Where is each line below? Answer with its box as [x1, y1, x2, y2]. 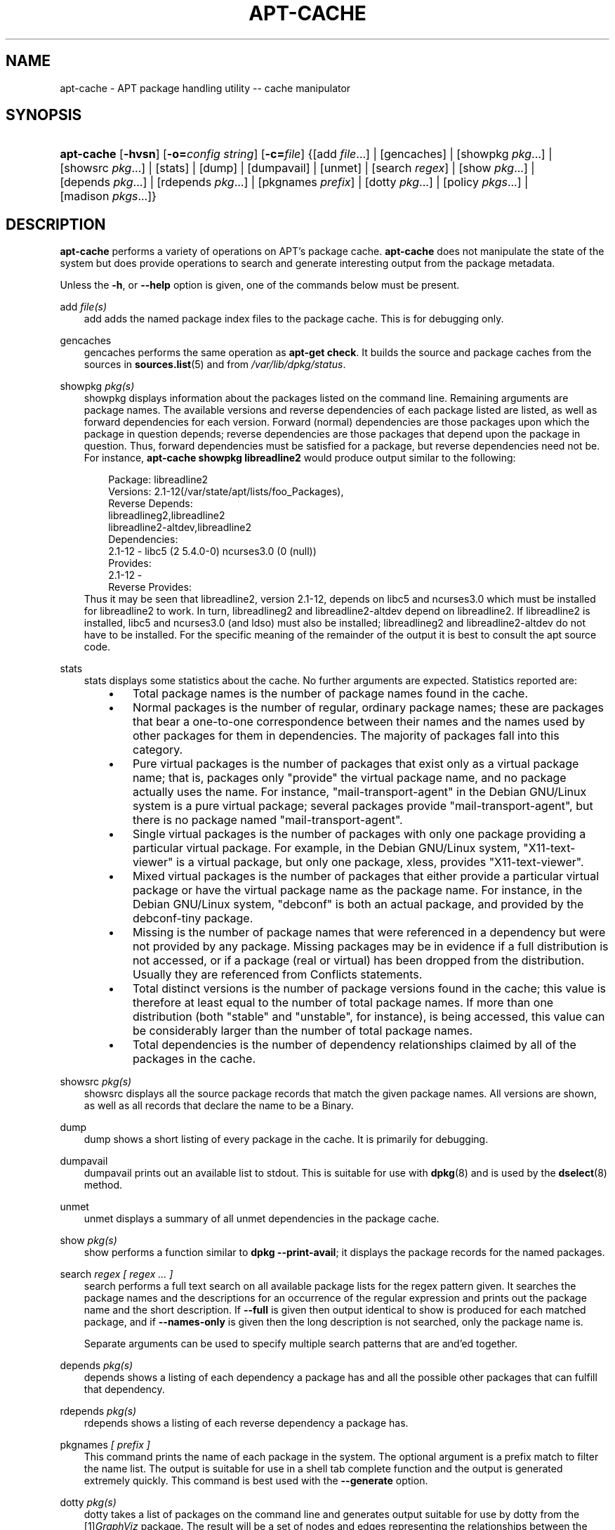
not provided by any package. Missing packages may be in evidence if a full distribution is [132, 939, 609, 954]
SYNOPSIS [6, 106, 82, 124]
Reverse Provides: [108, 581, 192, 594]
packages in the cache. [132, 1052, 256, 1066]
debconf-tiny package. [132, 911, 253, 926]
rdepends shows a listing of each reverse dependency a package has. [84, 1417, 409, 1430]
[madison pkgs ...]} [60, 189, 157, 204]
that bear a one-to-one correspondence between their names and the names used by [132, 714, 586, 729]
